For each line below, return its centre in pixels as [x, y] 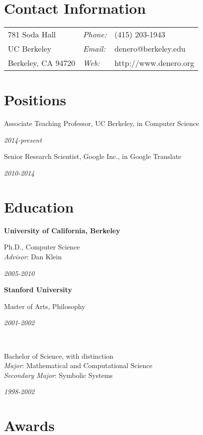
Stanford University [38, 290]
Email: [94, 49]
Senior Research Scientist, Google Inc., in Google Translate [93, 156]
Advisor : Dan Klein [33, 256]
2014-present [23, 140]
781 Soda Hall [32, 34]
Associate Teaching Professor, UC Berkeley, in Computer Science [101, 123]
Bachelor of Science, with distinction [59, 356]
